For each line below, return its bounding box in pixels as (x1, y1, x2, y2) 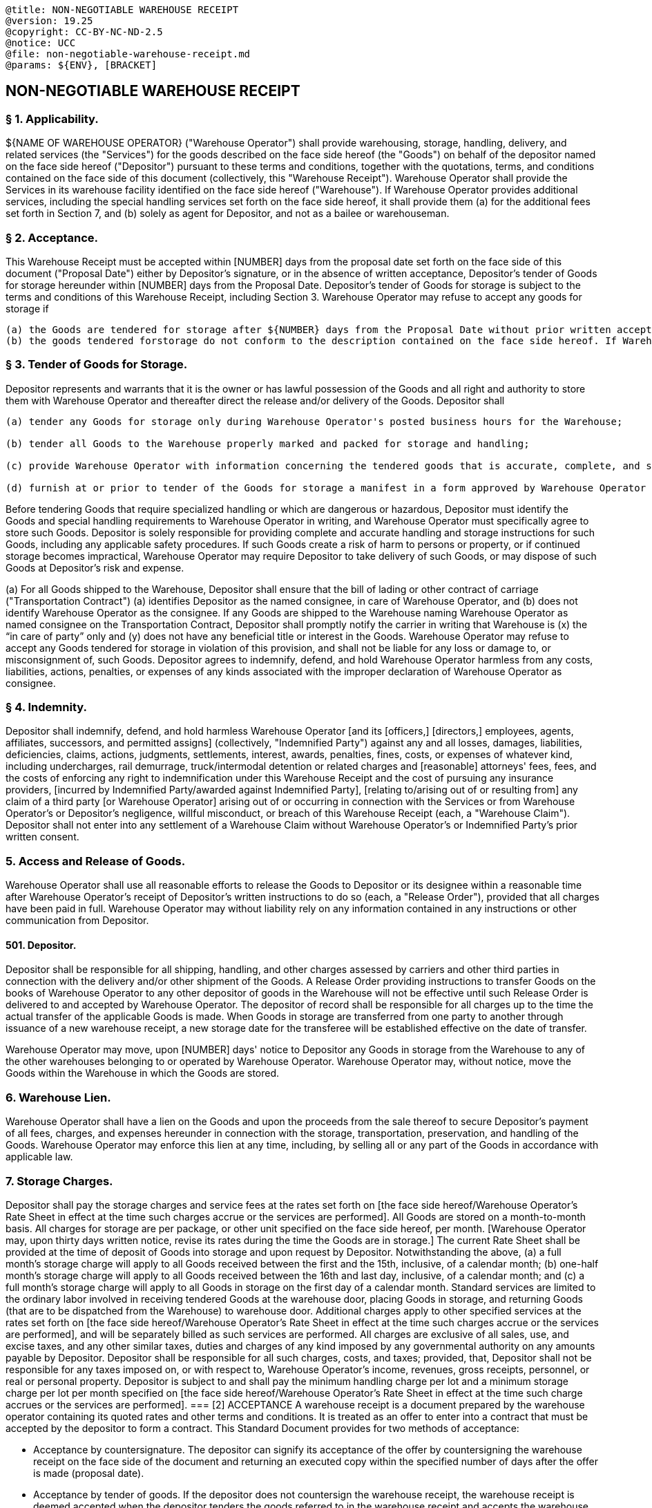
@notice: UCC (6, 37, 76, 48)
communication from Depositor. (6, 914, 149, 927)
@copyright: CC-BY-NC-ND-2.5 (6, 26, 163, 37)
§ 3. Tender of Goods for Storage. (6, 357, 188, 372)
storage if (6, 302, 49, 314)
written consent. (6, 831, 79, 843)
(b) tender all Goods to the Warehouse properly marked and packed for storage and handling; (6, 437, 530, 449)
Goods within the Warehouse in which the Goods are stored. (6, 1067, 280, 1080)
